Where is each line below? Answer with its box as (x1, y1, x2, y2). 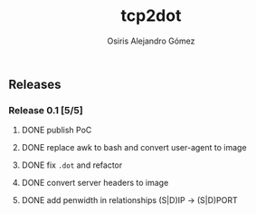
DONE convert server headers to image (21, 178, 169, 189)
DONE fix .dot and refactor (21, 160, 123, 170)
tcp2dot (120, 5, 182, 26)
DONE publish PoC (21, 124, 92, 136)
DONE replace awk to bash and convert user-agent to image (21, 142, 247, 153)
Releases (8, 76, 62, 92)
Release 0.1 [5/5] (8, 103, 83, 116)
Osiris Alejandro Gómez (107, 35, 195, 46)
